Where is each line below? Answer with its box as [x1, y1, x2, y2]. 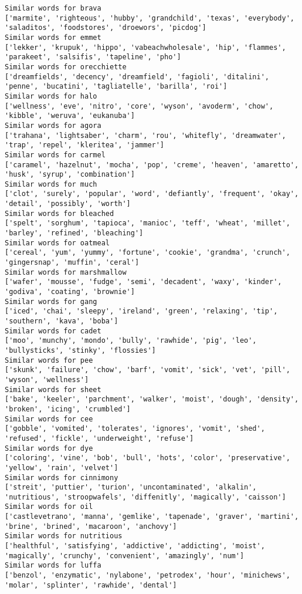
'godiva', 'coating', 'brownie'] [5, 288, 135, 296]
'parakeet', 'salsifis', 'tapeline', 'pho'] [5, 53, 181, 62]
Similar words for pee [5, 356, 93, 365]
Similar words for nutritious [5, 532, 123, 541]
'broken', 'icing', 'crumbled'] [5, 404, 131, 413]
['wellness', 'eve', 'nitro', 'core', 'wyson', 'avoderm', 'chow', [5, 102, 274, 110]
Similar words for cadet [5, 326, 101, 335]
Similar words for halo [5, 92, 97, 100]
